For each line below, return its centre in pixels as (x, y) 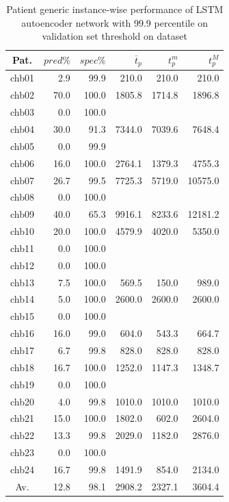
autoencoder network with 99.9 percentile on (115, 22)
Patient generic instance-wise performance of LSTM (115, 9)
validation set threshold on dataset (114, 36)
